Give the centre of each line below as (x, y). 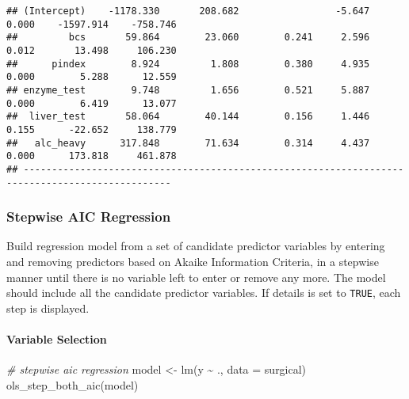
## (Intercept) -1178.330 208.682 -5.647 (188, 11)
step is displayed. (48, 308)
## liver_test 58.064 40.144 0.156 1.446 (188, 117)
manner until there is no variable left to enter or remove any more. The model (196, 277)
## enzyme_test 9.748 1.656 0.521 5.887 (188, 90)
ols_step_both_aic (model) (73, 384)
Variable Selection (57, 339)
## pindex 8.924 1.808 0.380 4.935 (188, 64)
